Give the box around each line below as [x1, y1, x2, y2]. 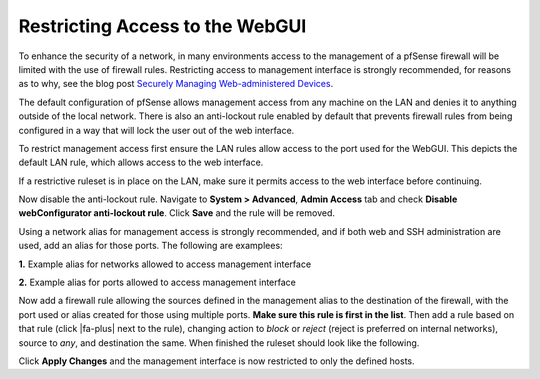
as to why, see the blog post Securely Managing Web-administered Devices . [18, 78, 334, 90]
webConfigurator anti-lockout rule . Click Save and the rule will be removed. [18, 207, 335, 219]
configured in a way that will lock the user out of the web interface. [18, 124, 295, 136]
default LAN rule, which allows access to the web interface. [18, 156, 264, 169]
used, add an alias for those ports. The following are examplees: [18, 240, 284, 252]
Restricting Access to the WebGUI [18, 15, 307, 37]
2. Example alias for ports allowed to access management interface [18, 276, 297, 289]
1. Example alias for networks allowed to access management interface [18, 258, 312, 270]
